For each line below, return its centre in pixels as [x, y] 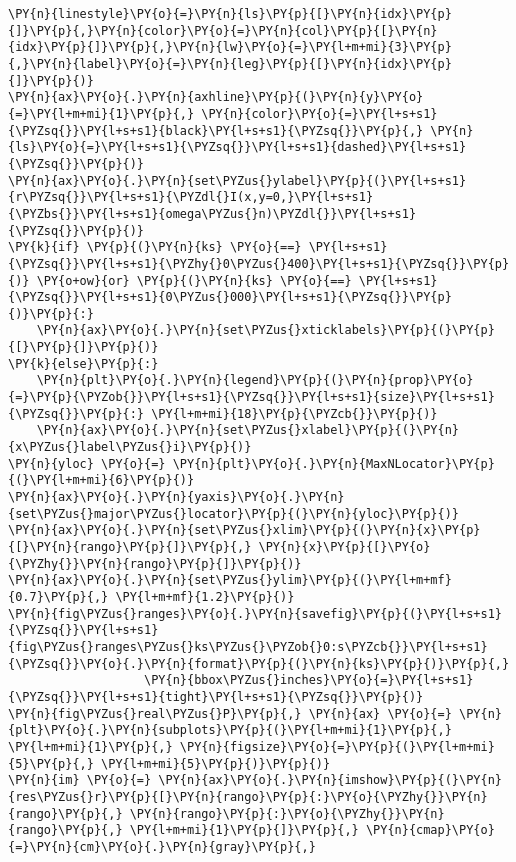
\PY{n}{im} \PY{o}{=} [80, 780]
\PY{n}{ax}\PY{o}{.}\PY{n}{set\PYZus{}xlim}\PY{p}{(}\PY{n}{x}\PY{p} [244, 530]
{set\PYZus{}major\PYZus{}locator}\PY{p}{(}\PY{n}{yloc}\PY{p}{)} [234, 513]
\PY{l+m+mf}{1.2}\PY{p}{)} [205, 596]
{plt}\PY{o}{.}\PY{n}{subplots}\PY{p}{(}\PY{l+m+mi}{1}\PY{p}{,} [230, 730]
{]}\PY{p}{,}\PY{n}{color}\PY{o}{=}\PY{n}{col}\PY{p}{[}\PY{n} [223, 30]
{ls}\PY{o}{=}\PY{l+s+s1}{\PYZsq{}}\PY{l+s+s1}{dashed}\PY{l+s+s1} [237, 147]
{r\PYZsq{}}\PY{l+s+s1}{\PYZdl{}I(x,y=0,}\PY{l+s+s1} [191, 197]
